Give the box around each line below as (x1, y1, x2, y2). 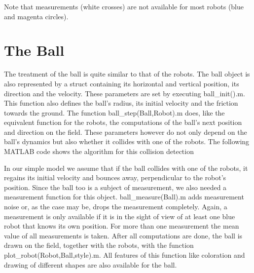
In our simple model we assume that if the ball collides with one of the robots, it (4, 162, 248, 173)
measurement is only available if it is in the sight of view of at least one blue (4, 211, 235, 221)
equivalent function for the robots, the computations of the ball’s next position (4, 117, 242, 127)
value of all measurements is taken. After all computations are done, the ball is (4, 230, 243, 240)
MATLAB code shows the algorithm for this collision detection (4, 146, 194, 156)
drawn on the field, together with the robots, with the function (4, 240, 194, 250)
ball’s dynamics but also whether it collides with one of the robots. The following (4, 136, 250, 147)
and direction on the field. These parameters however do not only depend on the (4, 126, 247, 137)
